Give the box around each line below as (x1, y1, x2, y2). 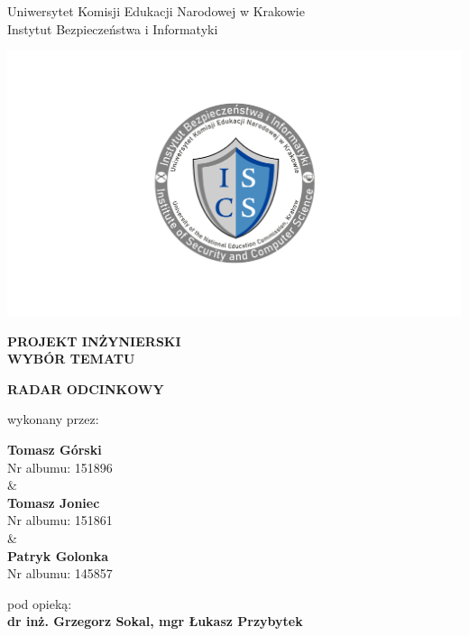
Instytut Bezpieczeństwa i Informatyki (7, 19, 218, 38)
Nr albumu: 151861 (7, 511, 113, 530)
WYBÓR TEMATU (7, 349, 135, 368)
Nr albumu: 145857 (7, 564, 113, 583)
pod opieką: (7, 594, 72, 613)
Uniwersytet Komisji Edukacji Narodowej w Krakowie (7, 2, 305, 20)
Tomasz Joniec (7, 493, 100, 512)
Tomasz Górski (7, 439, 102, 458)
